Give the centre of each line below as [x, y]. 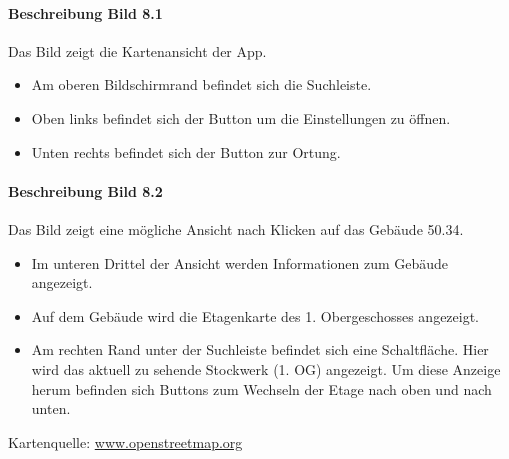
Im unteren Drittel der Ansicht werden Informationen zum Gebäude [240, 262]
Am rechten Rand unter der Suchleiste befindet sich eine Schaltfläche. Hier [260, 349]
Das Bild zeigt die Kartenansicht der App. [137, 50]
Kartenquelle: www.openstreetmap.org [125, 441]
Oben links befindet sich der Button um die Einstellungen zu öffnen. [241, 117]
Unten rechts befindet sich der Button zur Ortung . [186, 151]
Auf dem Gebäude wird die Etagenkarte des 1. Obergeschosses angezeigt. [255, 315]
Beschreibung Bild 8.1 [85, 12]
